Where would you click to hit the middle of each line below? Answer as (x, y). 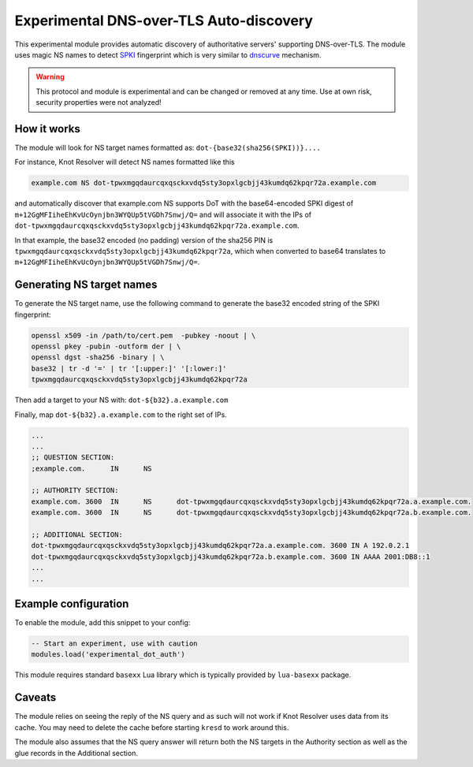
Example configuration (72, 604)
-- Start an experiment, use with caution (114, 644)
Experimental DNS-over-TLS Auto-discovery (164, 20)
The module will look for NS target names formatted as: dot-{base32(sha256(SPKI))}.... (168, 148)
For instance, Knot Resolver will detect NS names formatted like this (125, 162)
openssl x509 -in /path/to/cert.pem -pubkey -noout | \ (143, 335)
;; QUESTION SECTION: (73, 458)
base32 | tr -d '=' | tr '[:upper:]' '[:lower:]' (129, 368)
